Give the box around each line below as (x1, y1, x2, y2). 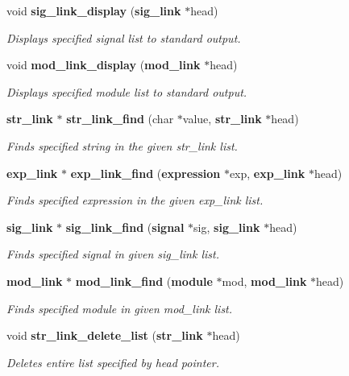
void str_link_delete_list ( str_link (6, 327, 203, 344)
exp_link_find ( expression (70, 164, 221, 181)
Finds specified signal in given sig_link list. (6, 246, 219, 262)
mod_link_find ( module (75, 272, 213, 289)
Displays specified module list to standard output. (6, 83, 247, 100)
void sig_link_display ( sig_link (6, 2, 181, 19)
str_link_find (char (66, 110, 174, 127)
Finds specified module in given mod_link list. (6, 300, 233, 316)
